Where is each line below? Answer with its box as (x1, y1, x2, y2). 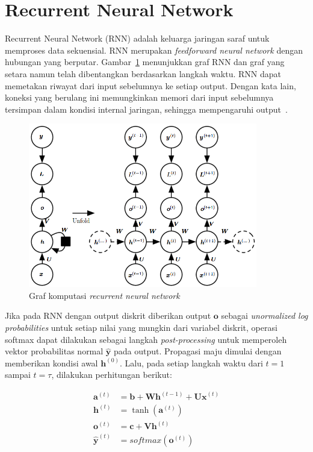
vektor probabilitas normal (5, 345, 104, 357)
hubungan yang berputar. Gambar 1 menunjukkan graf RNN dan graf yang (5, 55, 285, 68)
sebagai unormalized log (221, 309, 308, 322)
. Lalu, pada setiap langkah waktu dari (119, 356, 263, 369)
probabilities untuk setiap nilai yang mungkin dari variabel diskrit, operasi (5, 321, 277, 334)
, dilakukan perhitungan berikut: (51, 368, 172, 381)
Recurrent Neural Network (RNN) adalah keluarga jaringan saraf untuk (5, 32, 270, 45)
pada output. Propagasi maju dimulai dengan (114, 345, 282, 357)
